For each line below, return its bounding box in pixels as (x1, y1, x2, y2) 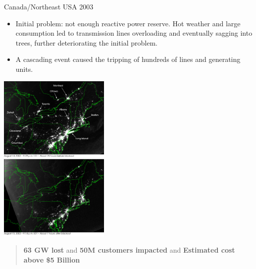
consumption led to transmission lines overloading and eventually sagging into (15, 28, 253, 38)
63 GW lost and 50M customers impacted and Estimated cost (23, 245, 235, 255)
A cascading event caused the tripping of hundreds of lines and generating (15, 54, 241, 64)
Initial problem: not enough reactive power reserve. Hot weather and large (15, 18, 241, 28)
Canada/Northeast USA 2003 (4, 1, 94, 11)
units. (15, 63, 33, 74)
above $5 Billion (23, 254, 80, 265)
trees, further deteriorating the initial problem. (15, 37, 157, 48)
